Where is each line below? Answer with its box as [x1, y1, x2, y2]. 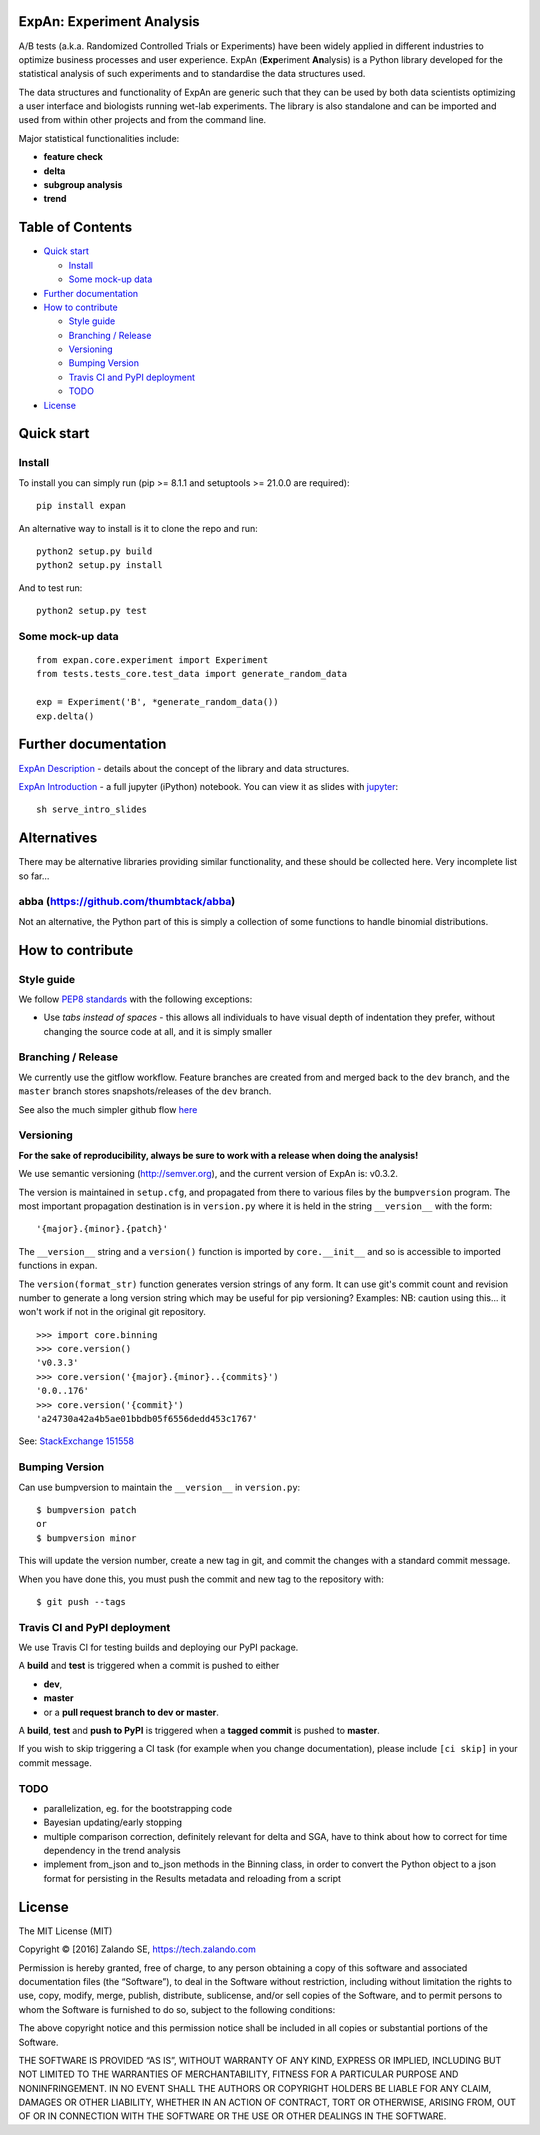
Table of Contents [18, 219, 133, 236]
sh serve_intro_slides [36, 804, 148, 815]
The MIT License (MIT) [18, 1925, 113, 1937]
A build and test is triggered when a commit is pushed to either [18, 1660, 280, 1672]
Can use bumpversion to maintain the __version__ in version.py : [18, 1481, 301, 1493]
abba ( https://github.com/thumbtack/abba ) [18, 895, 236, 909]
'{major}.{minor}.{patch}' [36, 1223, 169, 1235]
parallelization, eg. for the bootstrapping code [43, 1802, 233, 1814]
